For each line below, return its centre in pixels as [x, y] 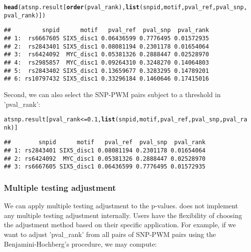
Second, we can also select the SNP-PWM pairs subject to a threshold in [112, 94]
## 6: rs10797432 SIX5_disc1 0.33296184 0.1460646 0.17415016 [107, 79]
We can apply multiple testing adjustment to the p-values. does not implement [121, 206]
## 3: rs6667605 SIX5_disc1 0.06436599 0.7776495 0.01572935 [105, 167]
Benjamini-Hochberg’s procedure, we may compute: [80, 244]
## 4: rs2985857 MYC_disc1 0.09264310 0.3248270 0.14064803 [107, 62]
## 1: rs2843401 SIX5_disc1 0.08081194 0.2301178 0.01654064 [105, 151]
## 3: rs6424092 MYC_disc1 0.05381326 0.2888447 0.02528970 [107, 55]
